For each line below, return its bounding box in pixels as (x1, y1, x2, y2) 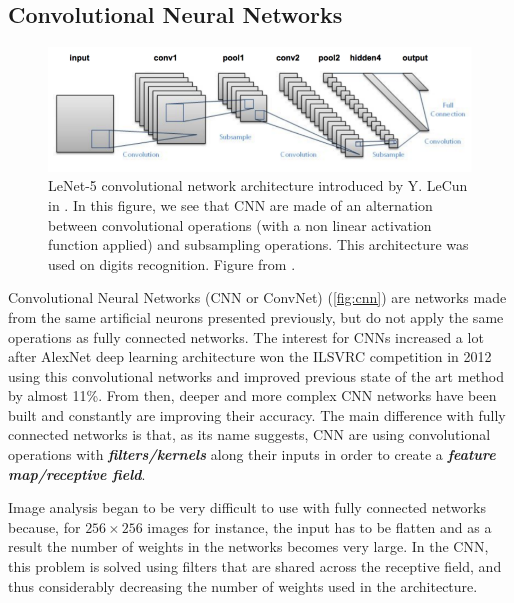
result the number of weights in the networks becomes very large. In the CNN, (8, 536, 489, 557)
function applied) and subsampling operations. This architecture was (48, 234, 469, 255)
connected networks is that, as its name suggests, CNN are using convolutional (8, 424, 491, 445)
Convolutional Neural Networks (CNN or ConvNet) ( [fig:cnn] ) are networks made (8, 287, 507, 308)
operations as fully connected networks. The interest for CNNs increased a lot (8, 326, 484, 347)
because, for (8, 516, 81, 537)
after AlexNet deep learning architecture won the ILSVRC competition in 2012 (8, 346, 492, 367)
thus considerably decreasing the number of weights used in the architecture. (8, 575, 478, 596)
